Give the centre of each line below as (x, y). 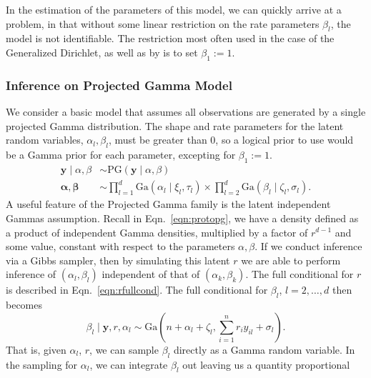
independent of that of (151, 274)
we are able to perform (291, 260)
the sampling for (42, 364)
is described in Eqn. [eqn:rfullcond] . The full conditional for (137, 290)
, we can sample (124, 349)
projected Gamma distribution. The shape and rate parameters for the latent (175, 125)
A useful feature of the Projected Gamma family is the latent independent (168, 204)
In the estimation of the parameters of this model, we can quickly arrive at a (174, 9)
